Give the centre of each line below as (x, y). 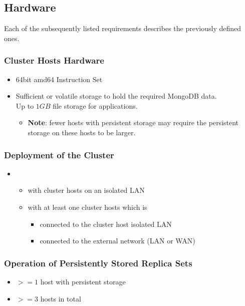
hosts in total (61, 298)
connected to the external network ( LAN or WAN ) (117, 241)
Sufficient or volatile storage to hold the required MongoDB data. (116, 96)
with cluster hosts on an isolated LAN (86, 190)
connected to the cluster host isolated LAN (106, 224)
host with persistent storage (83, 281)
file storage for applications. (95, 105)
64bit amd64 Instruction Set (59, 79)
